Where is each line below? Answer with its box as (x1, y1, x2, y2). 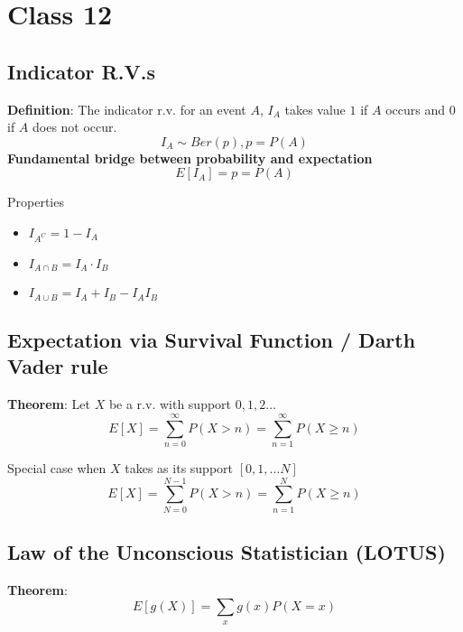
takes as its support (125, 458, 233, 477)
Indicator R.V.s (7, 57, 155, 85)
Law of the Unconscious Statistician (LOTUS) (7, 538, 446, 566)
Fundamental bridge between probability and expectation (7, 148, 373, 167)
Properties (7, 192, 64, 211)
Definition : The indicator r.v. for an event (7, 99, 246, 118)
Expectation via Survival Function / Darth (7, 326, 416, 353)
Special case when (7, 458, 106, 477)
